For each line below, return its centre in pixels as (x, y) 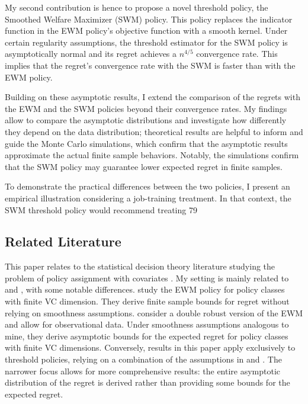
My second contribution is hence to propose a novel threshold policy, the (137, 7)
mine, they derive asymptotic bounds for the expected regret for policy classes (147, 336)
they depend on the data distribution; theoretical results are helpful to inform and (154, 131)
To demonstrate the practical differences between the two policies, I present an (147, 186)
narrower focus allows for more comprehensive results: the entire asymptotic (143, 371)
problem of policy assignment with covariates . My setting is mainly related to (147, 278)
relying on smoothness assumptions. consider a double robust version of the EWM (154, 312)
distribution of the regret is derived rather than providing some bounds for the (147, 382)
